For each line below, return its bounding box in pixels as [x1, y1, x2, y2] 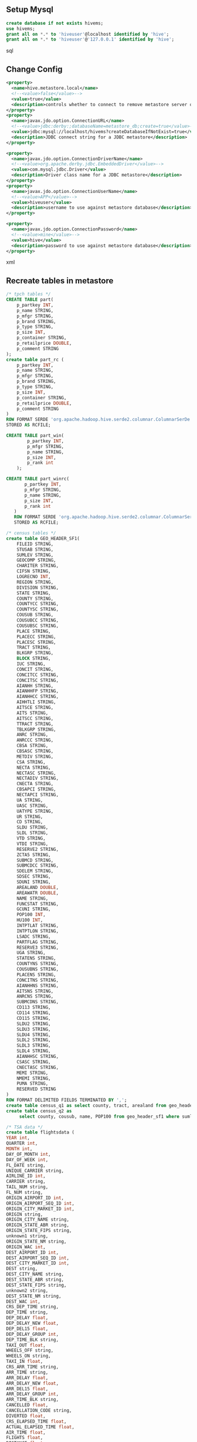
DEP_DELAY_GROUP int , [6, 1331, 59, 1337]
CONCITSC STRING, [16, 677, 59, 683]
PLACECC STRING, [16, 633, 57, 640]
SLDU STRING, [16, 825, 49, 830]
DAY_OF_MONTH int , [6, 1151, 51, 1157]
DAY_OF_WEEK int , [6, 1156, 49, 1163]
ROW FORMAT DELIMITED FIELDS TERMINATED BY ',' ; [6, 1097, 127, 1103]
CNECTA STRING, [16, 781, 54, 787]
